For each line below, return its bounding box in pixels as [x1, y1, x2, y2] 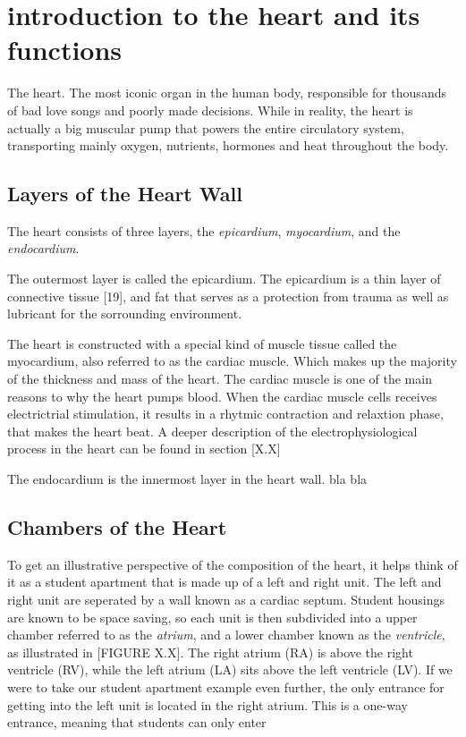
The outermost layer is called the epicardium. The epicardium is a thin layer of [7, 269, 441, 288]
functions [7, 31, 123, 68]
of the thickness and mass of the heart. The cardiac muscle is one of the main [7, 369, 432, 388]
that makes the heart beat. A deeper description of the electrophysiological [7, 421, 418, 440]
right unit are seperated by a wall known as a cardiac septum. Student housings [7, 590, 445, 608]
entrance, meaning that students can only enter [7, 713, 267, 732]
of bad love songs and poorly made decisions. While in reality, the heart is [7, 100, 413, 119]
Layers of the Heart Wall [7, 180, 242, 208]
